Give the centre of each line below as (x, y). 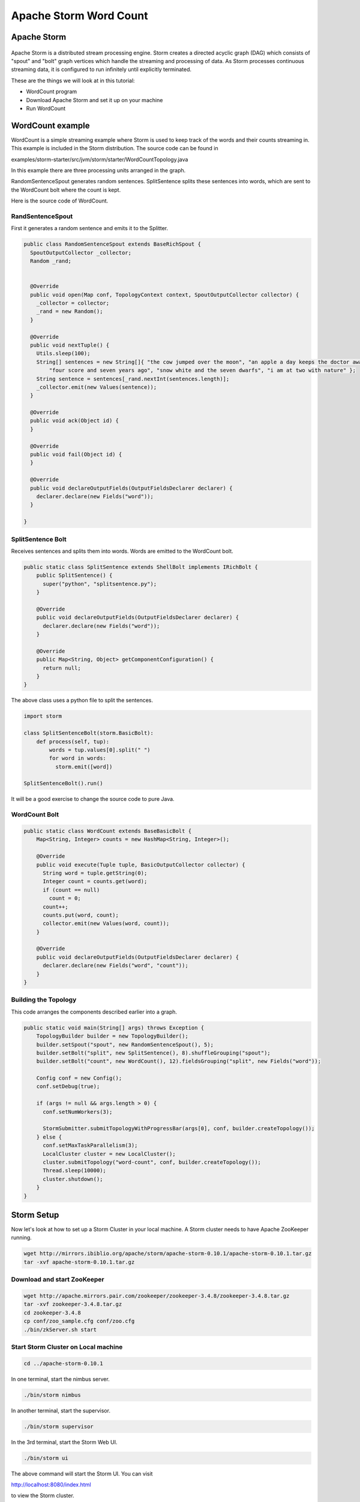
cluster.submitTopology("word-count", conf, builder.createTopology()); (152, 1162)
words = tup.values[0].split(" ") (100, 750)
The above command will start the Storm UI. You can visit (82, 1473)
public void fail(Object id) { (76, 455)
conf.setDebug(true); (68, 1087)
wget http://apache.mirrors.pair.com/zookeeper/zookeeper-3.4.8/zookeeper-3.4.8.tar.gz (157, 1296)
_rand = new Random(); (70, 312)
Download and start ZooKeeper (58, 1280)
